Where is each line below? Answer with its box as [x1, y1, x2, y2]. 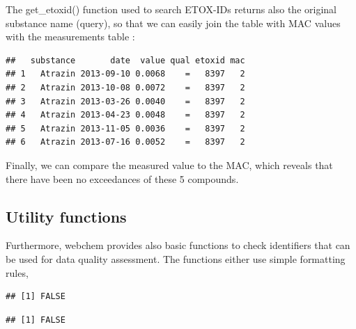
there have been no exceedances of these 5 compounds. [6, 171, 239, 186]
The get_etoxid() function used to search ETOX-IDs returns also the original [6, 2, 336, 16]
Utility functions [6, 205, 127, 227]
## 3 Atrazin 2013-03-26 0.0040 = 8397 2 [6, 96, 245, 106]
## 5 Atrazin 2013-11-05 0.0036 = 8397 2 [6, 123, 245, 134]
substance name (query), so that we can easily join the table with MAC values [6, 15, 341, 30]
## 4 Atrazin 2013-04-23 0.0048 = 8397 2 [6, 110, 245, 120]
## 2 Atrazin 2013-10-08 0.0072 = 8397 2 [6, 82, 245, 93]
